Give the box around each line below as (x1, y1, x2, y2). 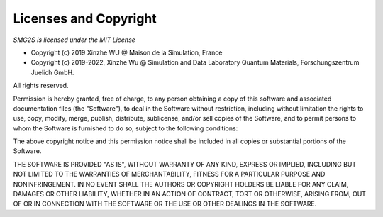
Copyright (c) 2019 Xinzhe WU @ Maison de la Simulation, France (30, 48, 223, 57)
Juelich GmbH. (30, 68, 74, 77)
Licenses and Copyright (13, 11, 157, 26)
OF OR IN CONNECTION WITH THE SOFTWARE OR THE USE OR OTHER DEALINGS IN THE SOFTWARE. (13, 199, 317, 208)
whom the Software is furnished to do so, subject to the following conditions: (13, 124, 238, 133)
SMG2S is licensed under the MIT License (13, 35, 136, 44)
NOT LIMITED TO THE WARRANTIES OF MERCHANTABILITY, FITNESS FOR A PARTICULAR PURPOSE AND (13, 170, 326, 179)
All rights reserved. (13, 82, 69, 90)
